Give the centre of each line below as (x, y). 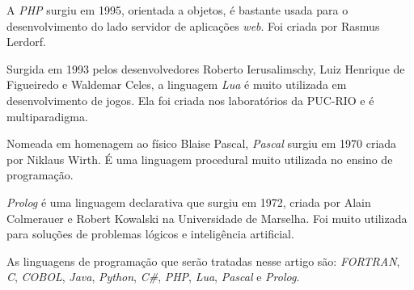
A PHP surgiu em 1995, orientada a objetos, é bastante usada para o (177, 10)
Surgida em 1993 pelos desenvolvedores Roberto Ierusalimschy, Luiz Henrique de (206, 68)
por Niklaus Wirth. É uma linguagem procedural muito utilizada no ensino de (200, 159)
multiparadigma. (47, 116)
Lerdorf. (26, 42)
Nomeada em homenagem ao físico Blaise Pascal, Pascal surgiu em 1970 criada (202, 143)
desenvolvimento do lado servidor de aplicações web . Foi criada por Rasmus (193, 25)
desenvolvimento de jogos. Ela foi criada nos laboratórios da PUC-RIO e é (190, 100)
